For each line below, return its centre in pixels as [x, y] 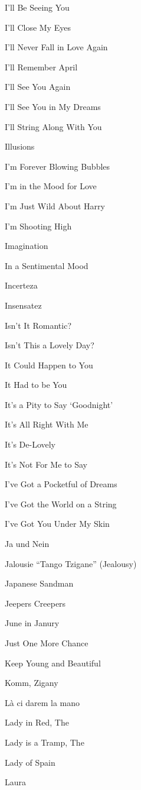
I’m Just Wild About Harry [55, 205]
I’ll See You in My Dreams [53, 106]
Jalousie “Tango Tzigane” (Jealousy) [71, 563]
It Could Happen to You [49, 365]
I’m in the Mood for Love [51, 186]
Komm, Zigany [32, 683]
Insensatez [23, 305]
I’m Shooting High [38, 226]
